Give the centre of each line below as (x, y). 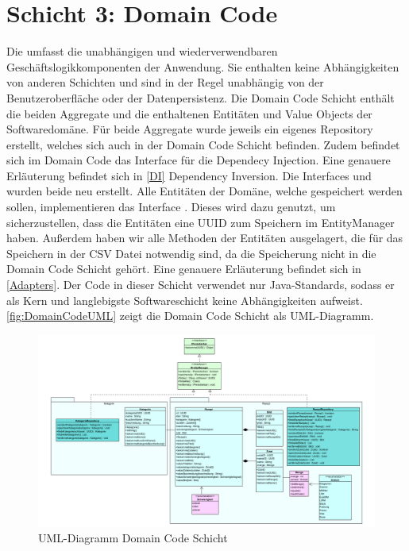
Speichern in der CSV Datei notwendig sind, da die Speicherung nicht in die (191, 253)
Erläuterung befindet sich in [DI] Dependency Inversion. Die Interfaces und (189, 175)
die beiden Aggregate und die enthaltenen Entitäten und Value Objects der (189, 113)
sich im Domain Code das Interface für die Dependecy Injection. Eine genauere (199, 160)
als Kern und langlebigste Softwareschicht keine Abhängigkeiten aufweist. (185, 300)
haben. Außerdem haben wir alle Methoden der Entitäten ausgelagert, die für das (205, 238)
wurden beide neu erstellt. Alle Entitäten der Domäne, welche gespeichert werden (204, 191)
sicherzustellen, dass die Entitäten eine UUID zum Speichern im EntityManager (201, 222)
